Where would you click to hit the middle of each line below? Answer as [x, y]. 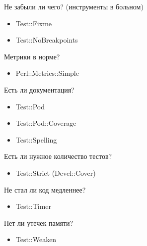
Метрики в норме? [32, 56]
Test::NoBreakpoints [47, 40]
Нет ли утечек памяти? [39, 222]
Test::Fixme [34, 23]
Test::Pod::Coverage [46, 123]
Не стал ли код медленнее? [45, 189]
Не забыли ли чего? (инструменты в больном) [74, 6]
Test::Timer [34, 206]
